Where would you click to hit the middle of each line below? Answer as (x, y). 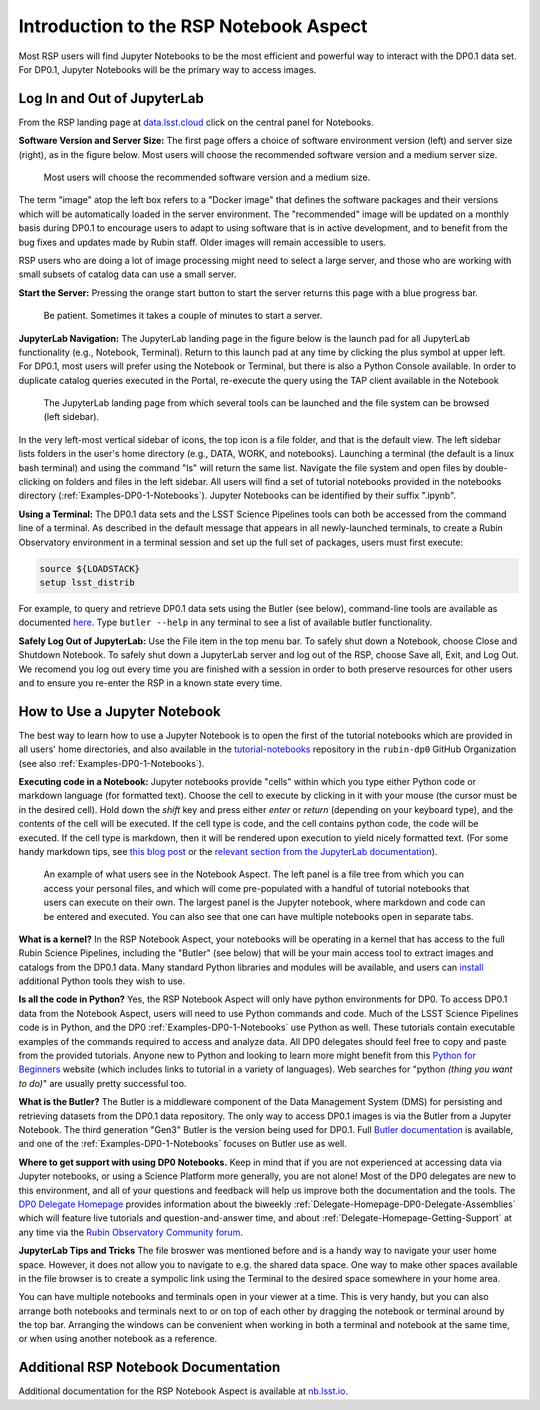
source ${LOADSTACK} (89, 568)
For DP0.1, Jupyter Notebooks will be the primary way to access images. (167, 69)
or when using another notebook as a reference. (118, 1339)
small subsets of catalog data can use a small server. (127, 274)
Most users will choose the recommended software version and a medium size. (207, 177)
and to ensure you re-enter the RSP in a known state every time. (150, 682)
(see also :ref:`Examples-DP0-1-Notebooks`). (111, 763)
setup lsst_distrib (87, 582)
